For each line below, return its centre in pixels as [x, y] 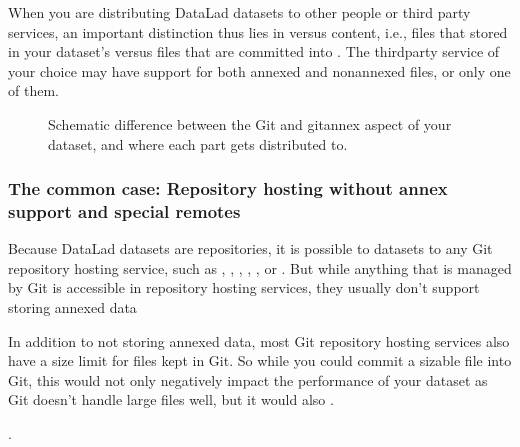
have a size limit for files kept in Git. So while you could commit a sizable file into [260, 360]
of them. [33, 90]
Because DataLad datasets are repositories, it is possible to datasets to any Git [250, 248]
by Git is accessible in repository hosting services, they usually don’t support [244, 287]
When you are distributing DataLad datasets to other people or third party [239, 12]
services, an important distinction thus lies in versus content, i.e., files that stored [258, 31]
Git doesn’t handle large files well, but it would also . [171, 399]
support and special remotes [124, 211]
